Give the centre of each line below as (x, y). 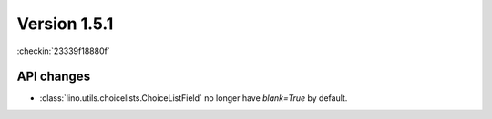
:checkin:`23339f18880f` (63, 51)
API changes (54, 77)
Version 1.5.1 (65, 24)
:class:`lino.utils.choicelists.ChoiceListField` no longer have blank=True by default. (194, 98)
